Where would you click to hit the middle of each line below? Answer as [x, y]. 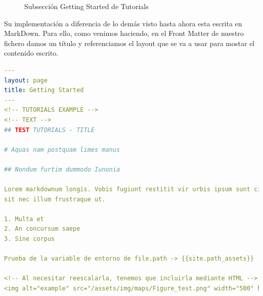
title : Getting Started [44, 90]
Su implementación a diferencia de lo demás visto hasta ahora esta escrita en [123, 23]
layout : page [26, 80]
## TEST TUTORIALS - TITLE [49, 130]
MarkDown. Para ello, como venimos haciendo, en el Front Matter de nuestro [124, 33]
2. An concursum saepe [42, 229]
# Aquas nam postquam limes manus [62, 150]
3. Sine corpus [30, 239]
